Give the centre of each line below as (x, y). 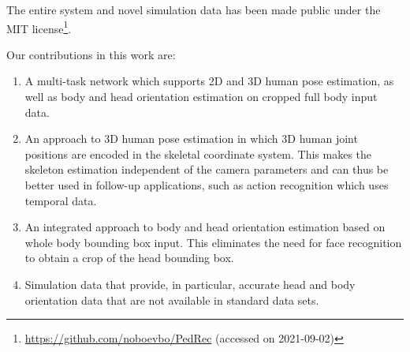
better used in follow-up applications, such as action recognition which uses (207, 185)
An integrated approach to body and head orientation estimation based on (205, 227)
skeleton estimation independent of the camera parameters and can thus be (207, 169)
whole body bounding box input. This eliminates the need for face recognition (213, 242)
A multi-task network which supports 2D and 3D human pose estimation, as (209, 81)
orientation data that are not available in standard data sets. (172, 300)
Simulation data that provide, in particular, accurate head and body (190, 284)
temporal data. (61, 200)
